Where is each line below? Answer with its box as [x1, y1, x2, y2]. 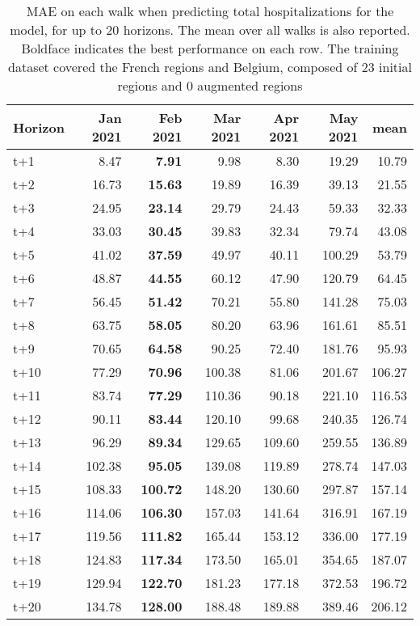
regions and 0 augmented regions [117, 76, 303, 95]
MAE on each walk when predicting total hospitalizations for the [26, 2, 394, 20]
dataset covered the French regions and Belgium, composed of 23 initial [8, 57, 412, 76]
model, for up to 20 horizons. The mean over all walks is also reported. [10, 20, 410, 39]
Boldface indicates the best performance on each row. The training [21, 39, 399, 57]
